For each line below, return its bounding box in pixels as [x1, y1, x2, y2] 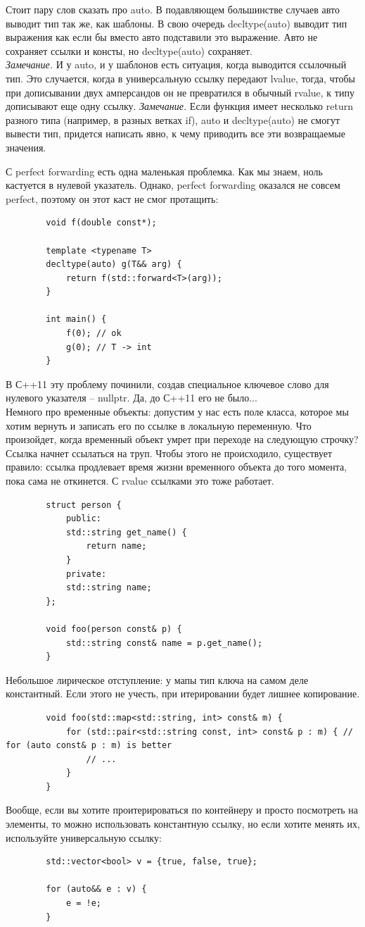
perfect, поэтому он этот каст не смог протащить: [6, 191, 219, 206]
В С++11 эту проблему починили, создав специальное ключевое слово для [6, 376, 329, 391]
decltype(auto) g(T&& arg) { [46, 259, 182, 270]
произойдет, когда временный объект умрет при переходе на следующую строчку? [6, 432, 359, 447]
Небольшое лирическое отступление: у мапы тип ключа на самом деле [6, 672, 309, 687]
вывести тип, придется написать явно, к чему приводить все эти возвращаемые [6, 126, 345, 141]
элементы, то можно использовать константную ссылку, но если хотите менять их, [6, 816, 360, 831]
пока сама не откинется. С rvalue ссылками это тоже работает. [6, 473, 274, 487]
